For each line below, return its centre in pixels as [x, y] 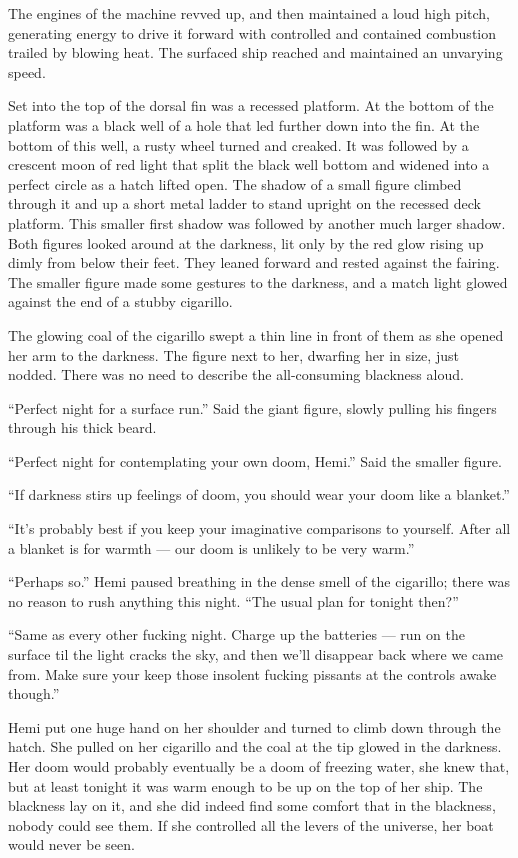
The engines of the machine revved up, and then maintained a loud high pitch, [249, 13]
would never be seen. [71, 844]
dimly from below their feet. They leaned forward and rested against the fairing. [254, 262]
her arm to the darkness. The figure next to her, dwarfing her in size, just [233, 354]
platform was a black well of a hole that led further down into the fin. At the [244, 124]
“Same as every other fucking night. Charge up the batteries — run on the [236, 634]
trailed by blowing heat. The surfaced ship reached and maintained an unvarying [255, 52]
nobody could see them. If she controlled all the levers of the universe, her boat [251, 824]
